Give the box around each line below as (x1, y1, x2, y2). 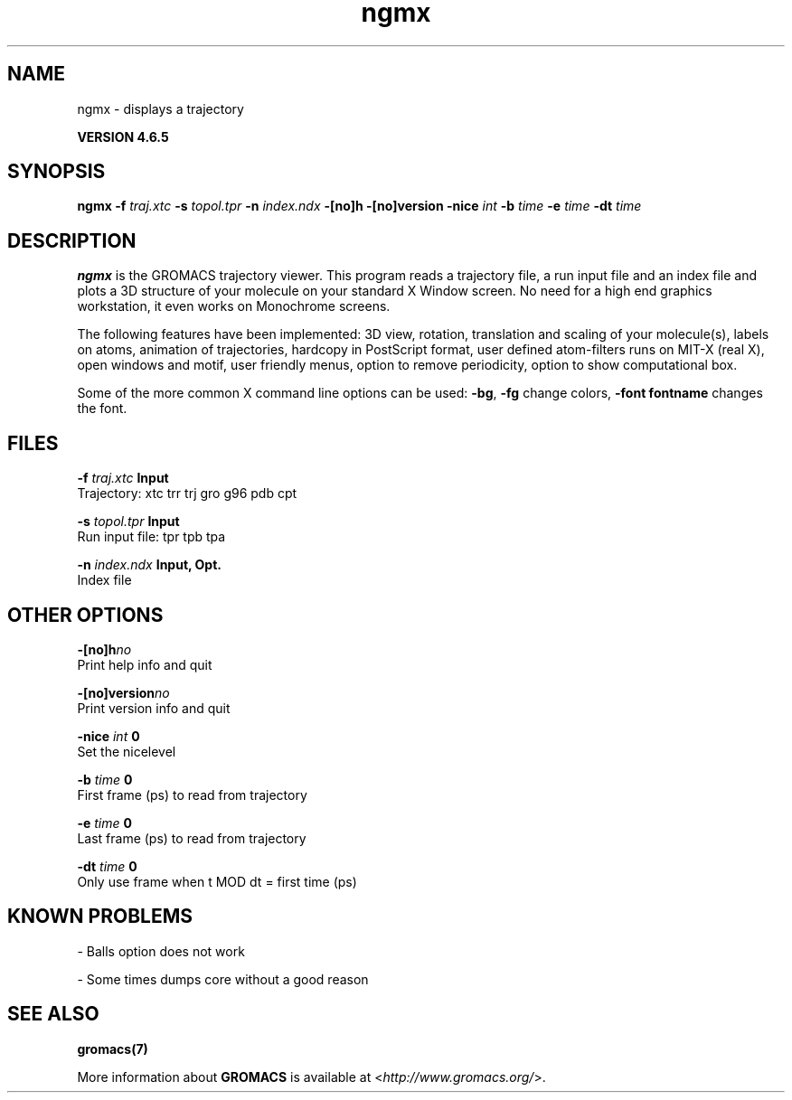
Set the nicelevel (77, 743, 176, 759)
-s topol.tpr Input (77, 513, 180, 530)
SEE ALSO (7, 1002, 99, 1026)
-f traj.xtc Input (77, 470, 169, 486)
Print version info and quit (77, 700, 231, 716)
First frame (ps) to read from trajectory (77, 786, 307, 803)
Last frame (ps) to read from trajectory (77, 830, 306, 846)
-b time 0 (77, 771, 133, 787)
